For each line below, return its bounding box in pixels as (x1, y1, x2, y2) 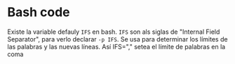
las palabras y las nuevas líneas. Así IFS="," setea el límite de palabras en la (7, 42, 226, 51)
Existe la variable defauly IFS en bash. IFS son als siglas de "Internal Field (7, 27, 220, 36)
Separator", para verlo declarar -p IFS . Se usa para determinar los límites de (7, 34, 228, 43)
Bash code (7, 4, 70, 20)
